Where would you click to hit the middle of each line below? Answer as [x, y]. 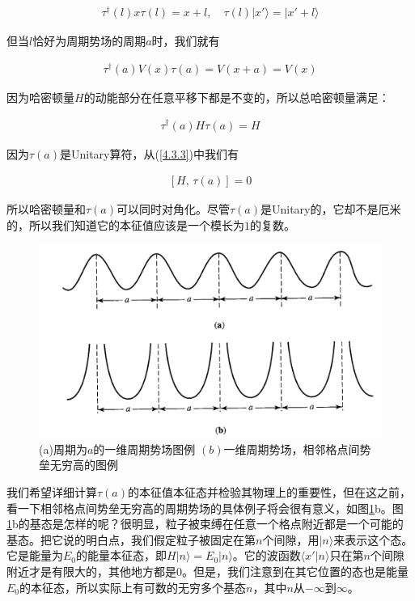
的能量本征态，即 [122, 555]
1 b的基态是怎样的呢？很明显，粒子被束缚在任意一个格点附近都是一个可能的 [205, 524]
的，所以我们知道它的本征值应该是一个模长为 [125, 224]
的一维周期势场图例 [144, 449]
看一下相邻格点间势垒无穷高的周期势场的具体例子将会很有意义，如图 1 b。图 [205, 508]
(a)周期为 [63, 449]
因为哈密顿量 [40, 97]
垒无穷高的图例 [78, 465]
